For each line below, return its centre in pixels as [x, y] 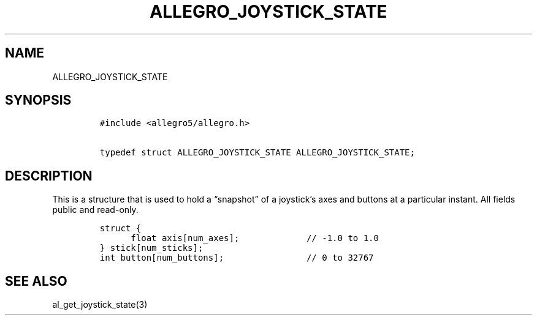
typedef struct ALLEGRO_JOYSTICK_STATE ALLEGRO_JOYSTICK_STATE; [257, 153]
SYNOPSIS [38, 100]
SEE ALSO [36, 281]
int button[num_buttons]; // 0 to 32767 [237, 258]
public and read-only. [95, 210]
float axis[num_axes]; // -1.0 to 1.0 [255, 238]
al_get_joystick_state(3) [100, 305]
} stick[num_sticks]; [151, 248]
